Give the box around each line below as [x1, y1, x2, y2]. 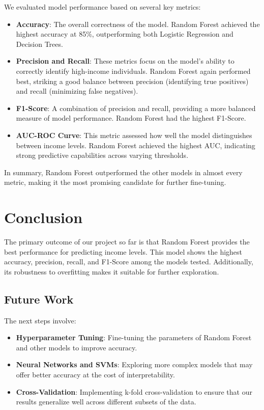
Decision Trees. [16, 38, 63, 49]
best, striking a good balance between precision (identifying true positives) [16, 75, 249, 86]
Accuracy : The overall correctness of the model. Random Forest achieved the [16, 18, 260, 29]
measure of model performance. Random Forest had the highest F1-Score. [16, 113, 246, 123]
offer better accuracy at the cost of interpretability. [16, 369, 175, 379]
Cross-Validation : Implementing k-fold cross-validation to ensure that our [16, 386, 252, 397]
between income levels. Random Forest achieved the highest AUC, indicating [16, 140, 255, 150]
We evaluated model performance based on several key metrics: [4, 2, 201, 12]
